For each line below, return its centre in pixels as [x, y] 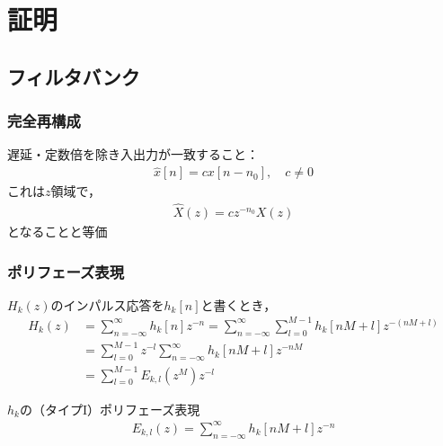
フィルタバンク [74, 76]
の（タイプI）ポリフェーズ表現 [110, 409]
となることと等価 [58, 232]
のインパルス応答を [107, 304]
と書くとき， [239, 304]
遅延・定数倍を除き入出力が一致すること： [133, 154]
